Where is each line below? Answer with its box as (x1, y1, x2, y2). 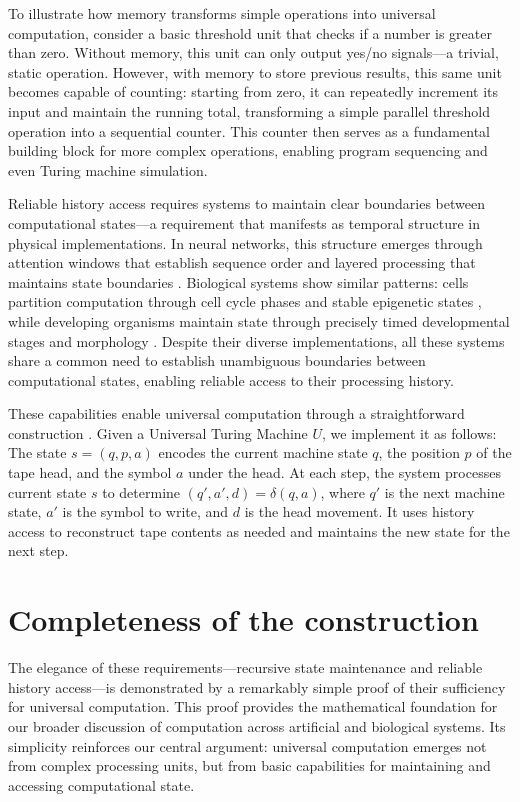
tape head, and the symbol (8, 462, 172, 483)
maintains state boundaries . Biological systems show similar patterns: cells (8, 271, 469, 292)
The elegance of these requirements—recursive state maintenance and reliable (8, 657, 483, 678)
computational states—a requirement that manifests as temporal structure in (8, 212, 480, 233)
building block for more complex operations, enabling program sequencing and (8, 140, 488, 161)
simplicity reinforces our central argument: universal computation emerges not (8, 735, 487, 756)
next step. (8, 540, 69, 561)
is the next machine (384, 481, 505, 502)
